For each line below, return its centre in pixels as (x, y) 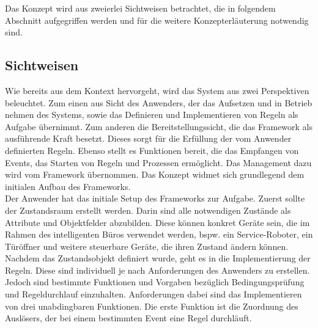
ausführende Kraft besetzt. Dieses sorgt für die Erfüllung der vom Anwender (148, 138)
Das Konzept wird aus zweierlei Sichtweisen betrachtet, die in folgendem (140, 8)
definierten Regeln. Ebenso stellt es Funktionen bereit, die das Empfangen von (152, 150)
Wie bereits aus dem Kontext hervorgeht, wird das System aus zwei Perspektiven (157, 90)
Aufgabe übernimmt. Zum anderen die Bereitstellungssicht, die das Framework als (159, 126)
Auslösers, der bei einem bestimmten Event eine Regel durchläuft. (128, 318)
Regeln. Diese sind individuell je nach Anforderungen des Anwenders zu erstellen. (157, 270)
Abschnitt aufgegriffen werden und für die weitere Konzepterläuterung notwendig (157, 20)
